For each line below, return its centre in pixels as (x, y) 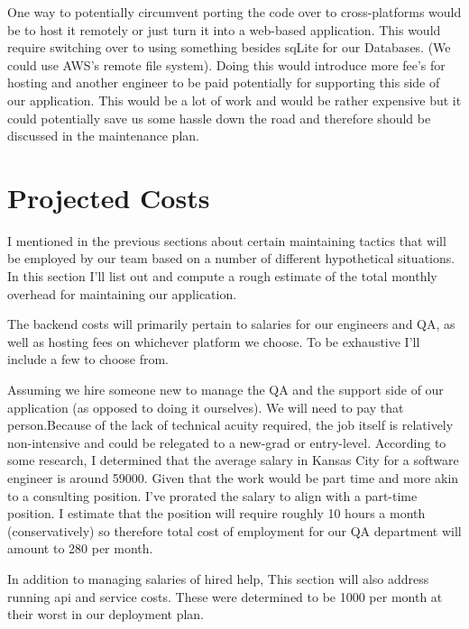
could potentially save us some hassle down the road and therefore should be (219, 118)
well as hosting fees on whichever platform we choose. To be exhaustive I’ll (214, 341)
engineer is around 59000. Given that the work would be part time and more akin (233, 478)
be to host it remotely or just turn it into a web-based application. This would (224, 29)
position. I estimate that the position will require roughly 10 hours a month (216, 513)
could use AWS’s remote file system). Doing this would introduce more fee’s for (226, 64)
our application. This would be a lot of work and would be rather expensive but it (234, 100)
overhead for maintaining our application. (122, 293)
